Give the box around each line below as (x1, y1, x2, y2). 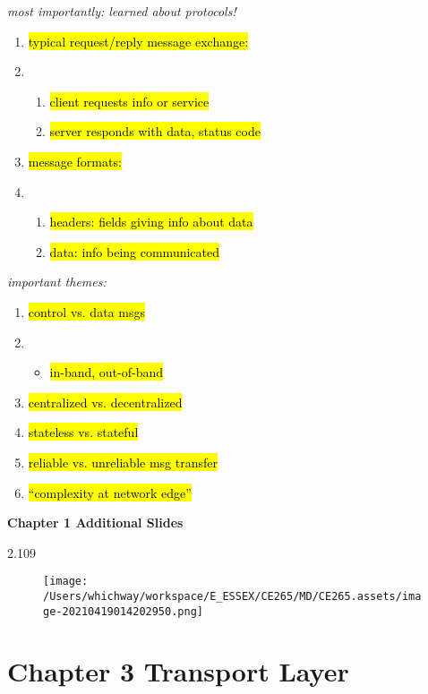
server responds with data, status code (49, 122, 261, 141)
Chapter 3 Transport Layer (7, 653, 349, 690)
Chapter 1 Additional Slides (7, 513, 184, 532)
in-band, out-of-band (49, 363, 164, 381)
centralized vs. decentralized (28, 392, 183, 411)
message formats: (28, 151, 122, 170)
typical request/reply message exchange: (28, 31, 249, 50)
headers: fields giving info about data (49, 212, 253, 231)
